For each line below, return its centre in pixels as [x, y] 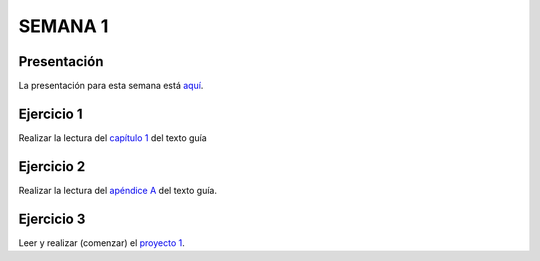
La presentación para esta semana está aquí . [111, 86]
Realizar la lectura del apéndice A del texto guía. [118, 190]
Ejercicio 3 [52, 218]
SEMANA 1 [63, 26]
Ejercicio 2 [52, 166]
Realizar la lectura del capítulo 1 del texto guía [112, 137]
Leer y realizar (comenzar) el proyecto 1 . [101, 242]
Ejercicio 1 [50, 113]
